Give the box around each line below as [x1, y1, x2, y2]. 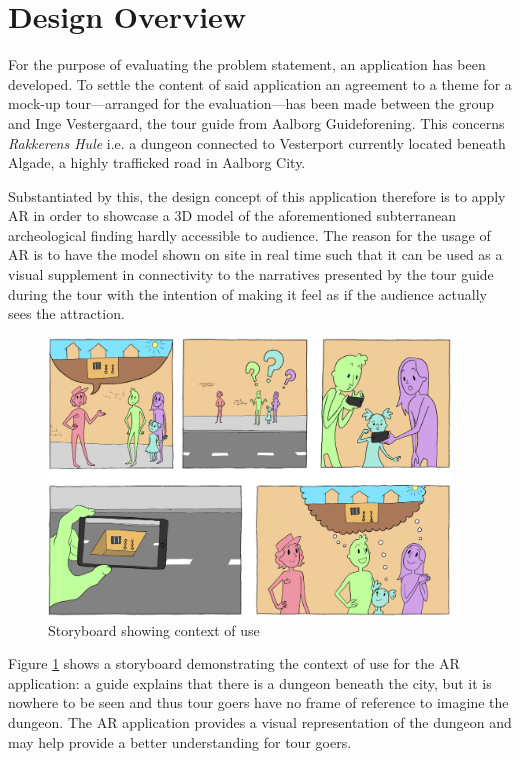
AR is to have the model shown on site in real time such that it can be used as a [8, 244, 503, 265]
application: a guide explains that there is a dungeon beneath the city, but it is [8, 672, 492, 693]
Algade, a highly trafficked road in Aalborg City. [8, 152, 306, 173]
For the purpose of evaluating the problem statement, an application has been [8, 54, 486, 75]
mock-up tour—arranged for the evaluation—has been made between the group [8, 93, 495, 114]
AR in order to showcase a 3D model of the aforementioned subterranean [8, 205, 457, 226]
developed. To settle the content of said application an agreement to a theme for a [8, 73, 512, 94]
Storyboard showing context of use [48, 619, 260, 640]
